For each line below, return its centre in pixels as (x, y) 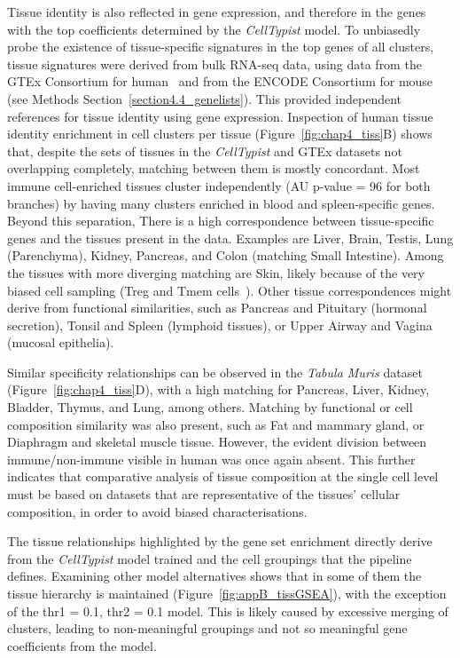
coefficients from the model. (82, 645)
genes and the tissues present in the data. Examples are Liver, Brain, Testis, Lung (230, 238)
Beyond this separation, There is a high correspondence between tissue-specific (221, 221)
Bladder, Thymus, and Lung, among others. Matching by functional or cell (210, 407)
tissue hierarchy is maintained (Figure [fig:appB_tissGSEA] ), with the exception (227, 593)
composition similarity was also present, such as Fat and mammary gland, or (216, 424)
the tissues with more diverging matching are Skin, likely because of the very (216, 272)
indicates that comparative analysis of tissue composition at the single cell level (223, 476)
